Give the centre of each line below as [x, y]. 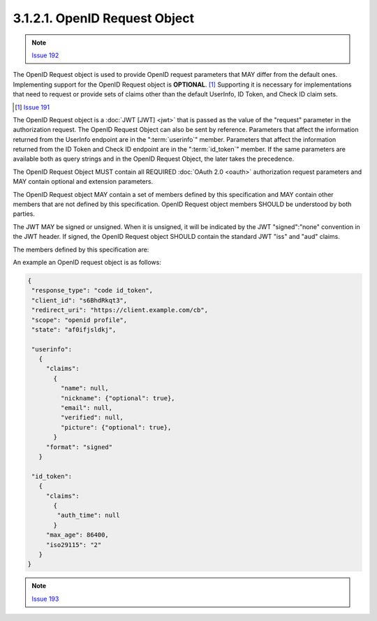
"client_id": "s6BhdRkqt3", [80, 300]
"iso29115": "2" [74, 545]
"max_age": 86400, [77, 535]
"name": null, [85, 388]
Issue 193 [45, 599]
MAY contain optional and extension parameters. [83, 182]
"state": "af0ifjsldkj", [74, 329]
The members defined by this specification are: [81, 249]
